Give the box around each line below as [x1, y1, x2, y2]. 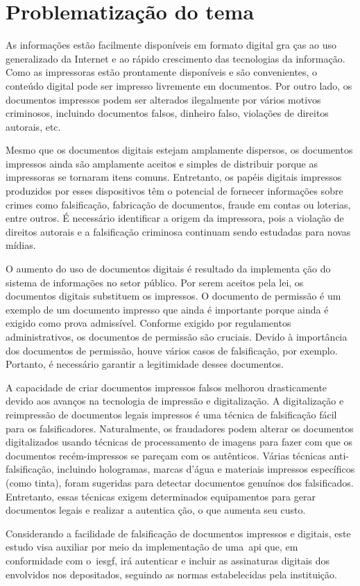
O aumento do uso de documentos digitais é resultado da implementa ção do [6, 261, 331, 276]
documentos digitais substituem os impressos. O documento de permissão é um [6, 288, 341, 303]
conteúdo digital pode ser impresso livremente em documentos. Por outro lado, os [6, 78, 352, 92]
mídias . [6, 238, 36, 252]
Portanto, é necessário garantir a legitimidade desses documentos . [6, 357, 284, 371]
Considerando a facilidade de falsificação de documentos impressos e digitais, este [6, 526, 351, 540]
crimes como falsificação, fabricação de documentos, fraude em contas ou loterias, [6, 197, 351, 211]
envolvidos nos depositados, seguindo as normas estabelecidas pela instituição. [6, 567, 337, 581]
